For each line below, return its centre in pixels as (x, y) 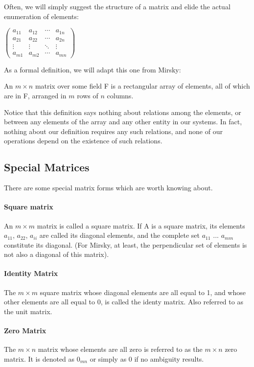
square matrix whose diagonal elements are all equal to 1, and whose (143, 292)
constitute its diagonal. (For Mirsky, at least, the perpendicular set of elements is (126, 244)
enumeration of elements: (41, 16)
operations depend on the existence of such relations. (83, 141)
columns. (120, 95)
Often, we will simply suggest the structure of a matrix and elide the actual (117, 6)
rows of (88, 95)
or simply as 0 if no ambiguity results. (147, 358)
